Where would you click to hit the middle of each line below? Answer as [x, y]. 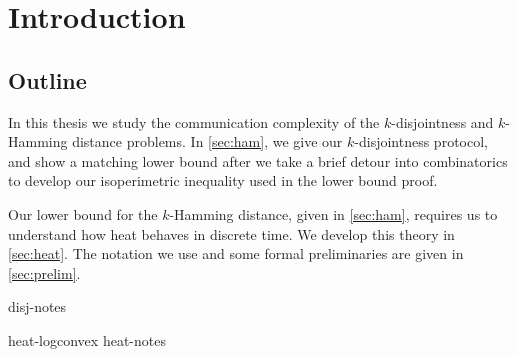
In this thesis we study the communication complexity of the [194, 121]
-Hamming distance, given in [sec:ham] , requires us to [333, 213]
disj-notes [37, 306]
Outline [47, 79]
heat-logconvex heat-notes [87, 339]
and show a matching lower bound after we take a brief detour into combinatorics [258, 160]
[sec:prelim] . [44, 272]
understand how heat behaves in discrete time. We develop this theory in [231, 233]
